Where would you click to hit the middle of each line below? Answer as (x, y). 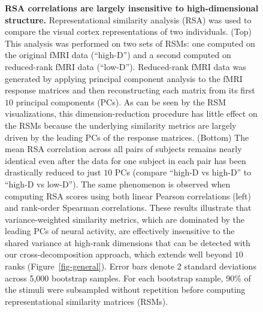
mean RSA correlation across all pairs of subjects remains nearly (123, 149)
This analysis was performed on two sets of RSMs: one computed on (130, 43)
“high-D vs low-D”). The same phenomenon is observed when (118, 184)
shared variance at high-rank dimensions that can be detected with (128, 242)
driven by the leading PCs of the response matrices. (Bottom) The (127, 137)
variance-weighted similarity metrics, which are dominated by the (125, 219)
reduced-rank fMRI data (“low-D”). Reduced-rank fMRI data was (126, 66)
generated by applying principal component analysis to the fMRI (124, 78)
